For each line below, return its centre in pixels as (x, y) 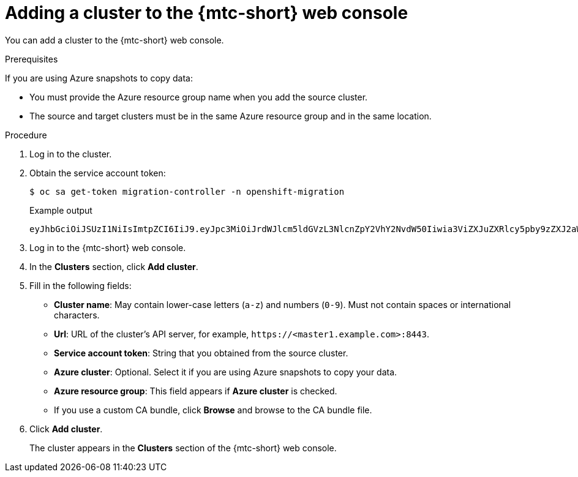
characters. (77, 315)
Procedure (26, 135)
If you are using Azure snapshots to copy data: (99, 78)
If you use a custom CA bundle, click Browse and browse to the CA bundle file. (213, 410)
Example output (61, 210)
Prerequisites (32, 59)
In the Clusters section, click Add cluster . (114, 266)
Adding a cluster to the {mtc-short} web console (207, 13)
